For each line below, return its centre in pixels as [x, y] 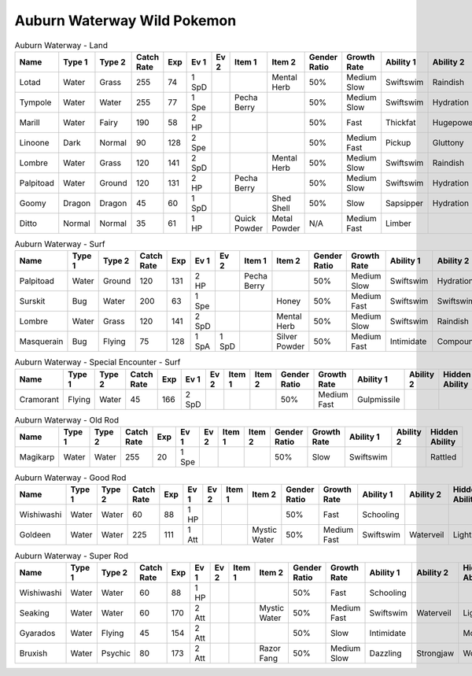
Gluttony [448, 142]
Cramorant [39, 399]
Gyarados [37, 633]
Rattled [443, 457]
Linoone [35, 142]
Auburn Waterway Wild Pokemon [125, 20]
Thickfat [401, 122]
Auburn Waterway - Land [61, 45]
